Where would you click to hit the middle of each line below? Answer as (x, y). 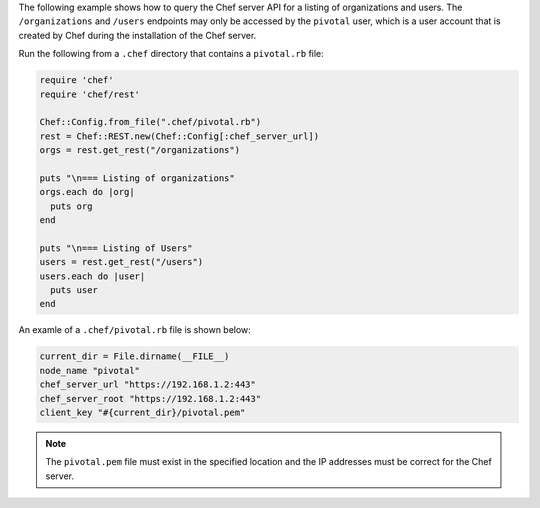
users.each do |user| (92, 276)
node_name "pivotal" (89, 370)
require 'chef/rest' (89, 94)
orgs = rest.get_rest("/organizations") (139, 150)
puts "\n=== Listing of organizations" (137, 178)
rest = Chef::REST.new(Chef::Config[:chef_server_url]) (179, 136)
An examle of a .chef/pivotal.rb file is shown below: (135, 330)
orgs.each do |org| (87, 192)
